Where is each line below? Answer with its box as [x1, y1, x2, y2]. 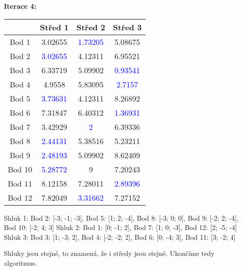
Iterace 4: [4, 1, 37, 11]
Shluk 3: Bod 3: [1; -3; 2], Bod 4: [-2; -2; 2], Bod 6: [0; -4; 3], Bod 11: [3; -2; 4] [4, 231, 236, 242]
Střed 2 [76, 21, 105, 33]
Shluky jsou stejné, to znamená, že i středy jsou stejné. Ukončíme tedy [4, 248, 215, 258]
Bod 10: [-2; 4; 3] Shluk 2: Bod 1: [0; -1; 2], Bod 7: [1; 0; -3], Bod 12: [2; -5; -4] [4, 222, 237, 232]
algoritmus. [4, 257, 37, 268]
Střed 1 [40, 21, 69, 33]
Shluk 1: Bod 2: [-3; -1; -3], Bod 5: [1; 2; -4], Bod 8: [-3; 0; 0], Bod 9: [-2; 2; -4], [4, 212, 239, 223]
